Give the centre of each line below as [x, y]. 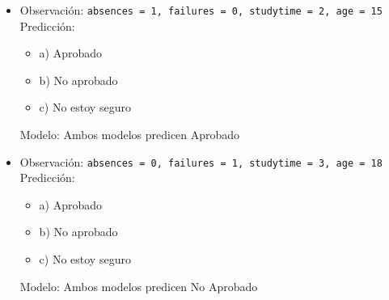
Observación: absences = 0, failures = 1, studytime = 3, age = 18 [201, 161]
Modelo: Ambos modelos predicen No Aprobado [139, 286]
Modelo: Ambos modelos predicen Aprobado [130, 135]
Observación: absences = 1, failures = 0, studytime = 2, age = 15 [201, 10]
